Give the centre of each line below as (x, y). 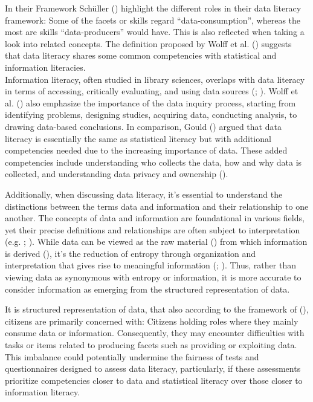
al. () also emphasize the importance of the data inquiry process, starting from (150, 102)
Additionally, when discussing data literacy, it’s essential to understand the (144, 194)
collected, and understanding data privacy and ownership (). (117, 174)
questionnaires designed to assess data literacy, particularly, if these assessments (153, 368)
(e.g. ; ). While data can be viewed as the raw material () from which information (156, 242)
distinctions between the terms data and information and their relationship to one (157, 206)
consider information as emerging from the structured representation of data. (147, 289)
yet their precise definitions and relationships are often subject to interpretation (153, 229)
